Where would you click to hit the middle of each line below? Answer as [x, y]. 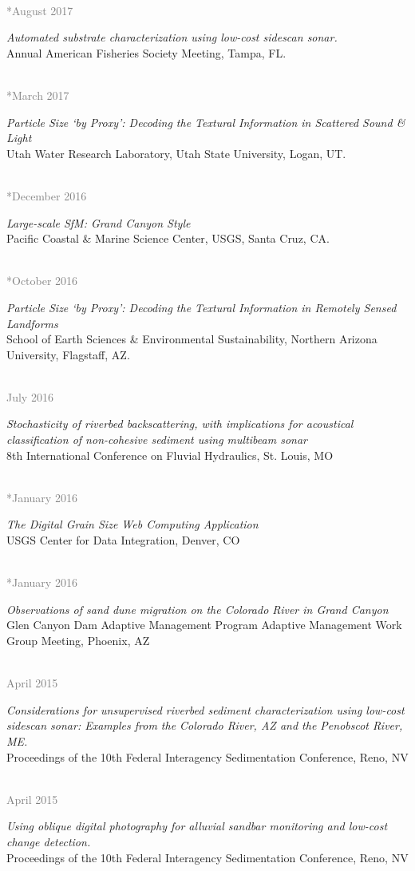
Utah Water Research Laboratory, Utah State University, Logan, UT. [176, 153]
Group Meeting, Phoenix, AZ [78, 640]
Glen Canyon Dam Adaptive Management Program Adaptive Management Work [204, 625]
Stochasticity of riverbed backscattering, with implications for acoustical [180, 424]
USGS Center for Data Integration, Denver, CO [123, 540]
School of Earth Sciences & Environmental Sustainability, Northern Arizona [192, 339]
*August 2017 [40, 10]
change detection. [49, 841]
